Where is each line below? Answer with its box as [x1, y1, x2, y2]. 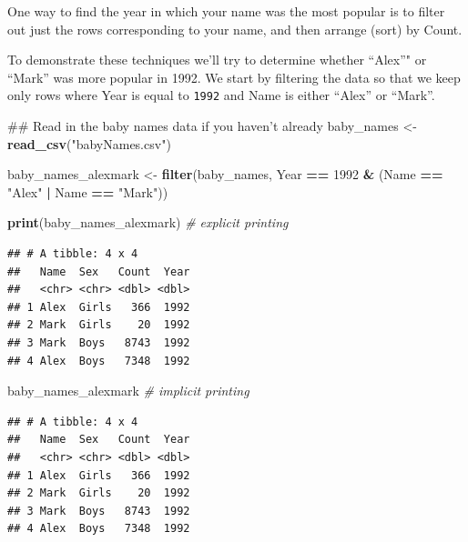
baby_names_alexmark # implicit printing [7, 381, 249, 400]
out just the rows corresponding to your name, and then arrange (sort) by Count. [7, 19, 463, 38]
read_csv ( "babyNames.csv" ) [7, 134, 171, 153]
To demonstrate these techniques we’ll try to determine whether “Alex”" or [7, 50, 427, 69]
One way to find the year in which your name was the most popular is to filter [7, 2, 445, 20]
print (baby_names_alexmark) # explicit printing [7, 213, 289, 232]
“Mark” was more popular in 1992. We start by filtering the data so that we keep [7, 67, 461, 86]
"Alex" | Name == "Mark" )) [7, 182, 168, 201]
